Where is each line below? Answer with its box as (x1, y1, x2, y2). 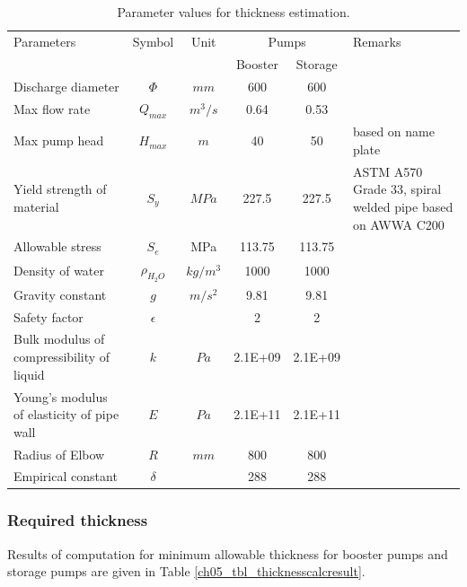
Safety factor (13, 307, 84, 326)
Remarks (352, 31, 401, 50)
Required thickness (7, 509, 148, 531)
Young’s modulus (13, 387, 108, 406)
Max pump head (13, 131, 104, 150)
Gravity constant (13, 285, 107, 303)
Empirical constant (13, 467, 118, 486)
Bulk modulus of (13, 329, 105, 348)
